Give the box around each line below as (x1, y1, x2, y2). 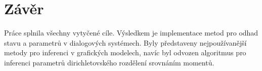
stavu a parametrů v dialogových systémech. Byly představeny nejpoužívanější (4, 37, 247, 48)
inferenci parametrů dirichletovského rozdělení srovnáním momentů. (4, 57, 214, 67)
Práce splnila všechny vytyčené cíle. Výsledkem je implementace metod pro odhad (4, 27, 258, 38)
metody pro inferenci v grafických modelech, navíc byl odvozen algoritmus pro (4, 47, 246, 58)
